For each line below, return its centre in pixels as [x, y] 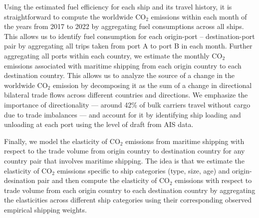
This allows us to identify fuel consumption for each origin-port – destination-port [129, 36]
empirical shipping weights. [45, 209]
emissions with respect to [213, 180]
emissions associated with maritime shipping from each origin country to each [123, 65]
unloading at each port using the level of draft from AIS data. [99, 124]
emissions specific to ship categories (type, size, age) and [143, 170]
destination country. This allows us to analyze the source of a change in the [120, 75]
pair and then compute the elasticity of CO [103, 180]
